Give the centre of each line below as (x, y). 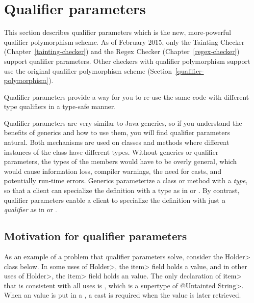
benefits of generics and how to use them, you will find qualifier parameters (117, 132)
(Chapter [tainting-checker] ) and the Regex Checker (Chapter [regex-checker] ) (122, 51)
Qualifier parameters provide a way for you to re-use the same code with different (127, 96)
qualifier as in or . (31, 209)
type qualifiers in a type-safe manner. (60, 106)
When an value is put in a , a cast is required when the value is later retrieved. (123, 295)
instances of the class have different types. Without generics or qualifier (111, 151)
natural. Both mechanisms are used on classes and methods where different (117, 142)
